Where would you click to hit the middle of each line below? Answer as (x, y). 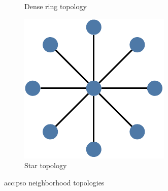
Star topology (46, 165)
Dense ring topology (56, 6)
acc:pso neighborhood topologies (54, 182)
